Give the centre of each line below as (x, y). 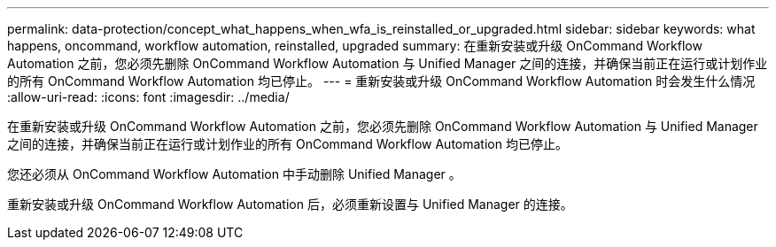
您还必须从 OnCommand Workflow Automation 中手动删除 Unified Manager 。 (234, 174)
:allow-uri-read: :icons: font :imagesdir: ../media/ (148, 97)
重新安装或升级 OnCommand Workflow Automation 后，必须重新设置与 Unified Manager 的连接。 (290, 204)
